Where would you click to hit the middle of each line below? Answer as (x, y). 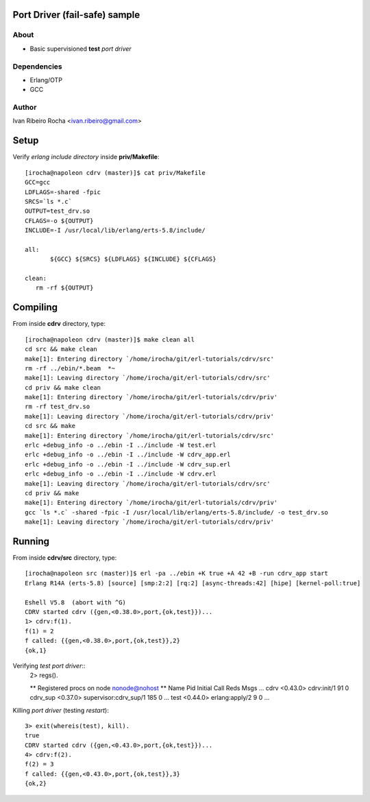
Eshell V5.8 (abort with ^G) (76, 602)
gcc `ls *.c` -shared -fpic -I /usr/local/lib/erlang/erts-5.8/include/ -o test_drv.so (177, 512)
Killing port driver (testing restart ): (61, 710)
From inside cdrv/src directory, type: (65, 558)
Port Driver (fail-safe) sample (76, 15)
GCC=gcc (38, 182)
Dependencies (38, 67)
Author (25, 108)
